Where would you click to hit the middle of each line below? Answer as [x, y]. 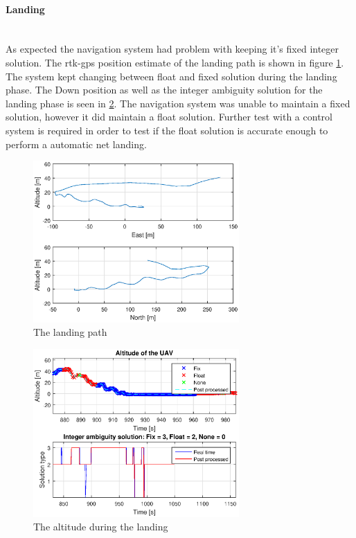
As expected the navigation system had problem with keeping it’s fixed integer [172, 49]
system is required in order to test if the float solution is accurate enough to [167, 130]
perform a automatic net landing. [76, 144]
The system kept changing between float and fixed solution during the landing [171, 76]
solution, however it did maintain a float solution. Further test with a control [169, 117]
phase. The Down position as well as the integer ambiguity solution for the [164, 90]
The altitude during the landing [101, 527]
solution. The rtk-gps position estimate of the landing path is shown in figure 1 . [175, 62]
